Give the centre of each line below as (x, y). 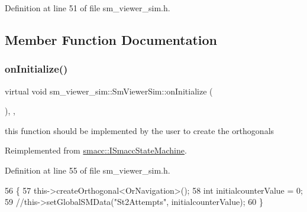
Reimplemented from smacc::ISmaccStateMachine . (96, 150)
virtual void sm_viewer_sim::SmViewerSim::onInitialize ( (109, 91)
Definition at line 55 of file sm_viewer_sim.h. (88, 170)
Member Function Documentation (111, 39)
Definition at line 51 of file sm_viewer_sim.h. (88, 8)
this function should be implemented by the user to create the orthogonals (140, 130)
